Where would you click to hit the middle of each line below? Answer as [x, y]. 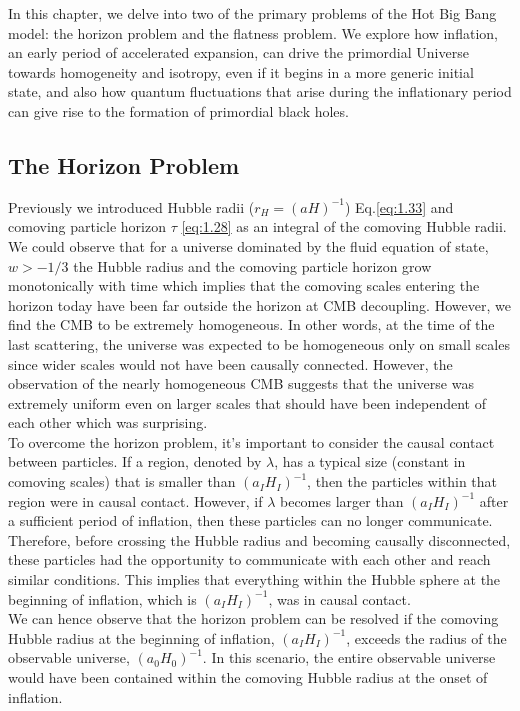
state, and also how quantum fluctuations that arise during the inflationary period [260, 91]
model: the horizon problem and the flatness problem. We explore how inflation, [253, 32]
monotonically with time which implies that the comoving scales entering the [244, 285]
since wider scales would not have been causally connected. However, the [230, 363]
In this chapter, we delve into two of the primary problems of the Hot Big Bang [252, 13]
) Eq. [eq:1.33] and [399, 206]
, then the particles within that [402, 481]
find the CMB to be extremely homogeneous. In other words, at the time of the [251, 324]
